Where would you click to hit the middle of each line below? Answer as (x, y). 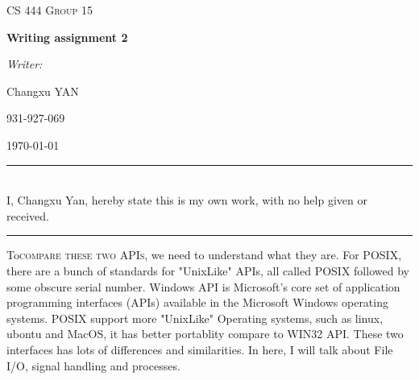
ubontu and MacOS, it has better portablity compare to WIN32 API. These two (205, 334)
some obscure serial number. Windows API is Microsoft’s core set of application (203, 286)
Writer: (25, 64)
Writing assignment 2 (67, 37)
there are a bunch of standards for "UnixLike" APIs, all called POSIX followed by (208, 270)
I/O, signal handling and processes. (93, 365)
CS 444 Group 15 (50, 10)
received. (28, 215)
